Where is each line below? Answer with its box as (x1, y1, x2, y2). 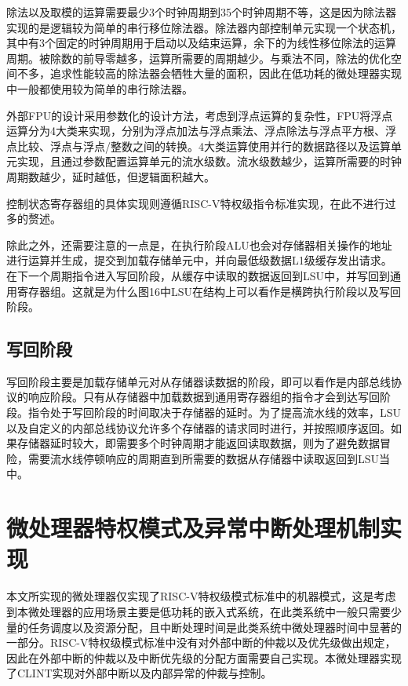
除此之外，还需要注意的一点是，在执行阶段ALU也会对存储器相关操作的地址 (6, 236, 392, 253)
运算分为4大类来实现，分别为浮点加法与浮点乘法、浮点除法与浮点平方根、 (6, 122, 385, 139)
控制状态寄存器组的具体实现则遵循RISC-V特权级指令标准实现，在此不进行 (6, 195, 385, 211)
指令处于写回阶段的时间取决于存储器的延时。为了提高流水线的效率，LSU (27, 404, 402, 421)
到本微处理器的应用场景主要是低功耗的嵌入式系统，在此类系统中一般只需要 (6, 603, 391, 619)
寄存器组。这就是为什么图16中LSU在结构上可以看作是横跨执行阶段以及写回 (16, 283, 402, 299)
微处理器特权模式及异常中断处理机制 (6, 512, 381, 544)
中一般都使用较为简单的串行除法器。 (6, 80, 193, 97)
